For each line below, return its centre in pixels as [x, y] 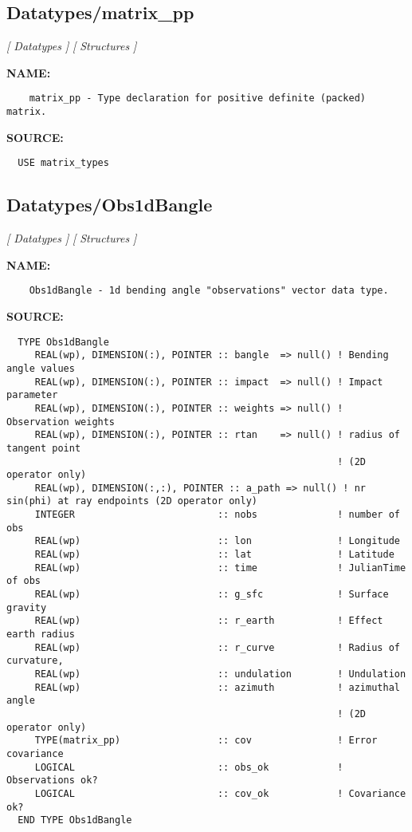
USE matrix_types [63, 163]
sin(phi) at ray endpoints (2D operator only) [132, 501]
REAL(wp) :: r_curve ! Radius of [217, 647]
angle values [41, 368]
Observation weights [61, 422]
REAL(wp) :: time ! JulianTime [220, 568]
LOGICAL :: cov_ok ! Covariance [220, 793]
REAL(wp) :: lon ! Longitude [217, 541]
